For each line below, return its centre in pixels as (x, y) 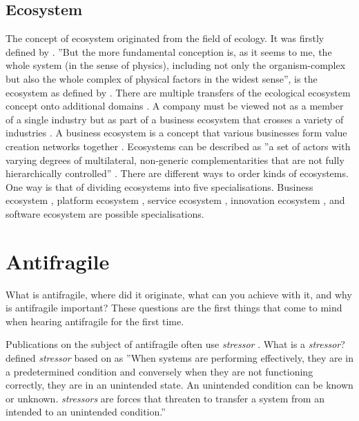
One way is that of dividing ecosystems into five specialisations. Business (159, 186)
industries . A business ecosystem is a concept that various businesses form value (176, 133)
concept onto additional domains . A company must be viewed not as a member (175, 106)
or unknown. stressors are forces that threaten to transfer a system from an (165, 398)
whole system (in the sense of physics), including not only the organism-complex (176, 65)
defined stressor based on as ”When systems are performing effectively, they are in (179, 358)
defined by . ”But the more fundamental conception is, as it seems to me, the (169, 51)
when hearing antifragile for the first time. (95, 321)
